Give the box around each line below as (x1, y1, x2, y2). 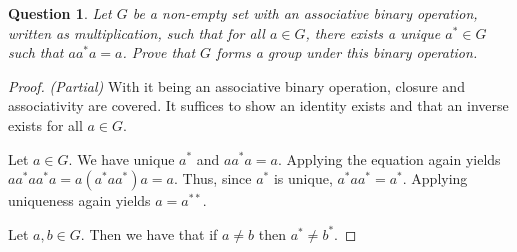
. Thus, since (174, 168, 252, 189)
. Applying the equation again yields (278, 148, 501, 169)
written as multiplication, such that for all (8, 22, 265, 43)
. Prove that (122, 42, 196, 63)
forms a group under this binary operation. (216, 42, 478, 63)
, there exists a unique (305, 22, 441, 43)
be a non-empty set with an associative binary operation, (132, 3, 478, 23)
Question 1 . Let (8, 3, 112, 23)
